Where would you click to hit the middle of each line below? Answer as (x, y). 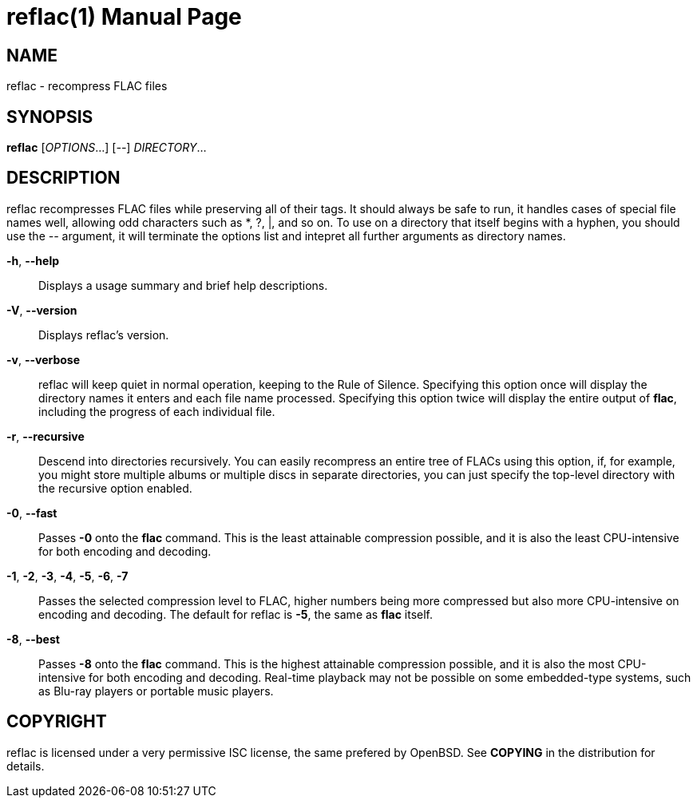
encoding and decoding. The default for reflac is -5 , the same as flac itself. (236, 614)
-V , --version (42, 310)
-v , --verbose (44, 359)
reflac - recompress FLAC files (87, 86)
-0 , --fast (32, 513)
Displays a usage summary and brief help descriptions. (183, 285)
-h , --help (33, 260)
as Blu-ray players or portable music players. (156, 691)
